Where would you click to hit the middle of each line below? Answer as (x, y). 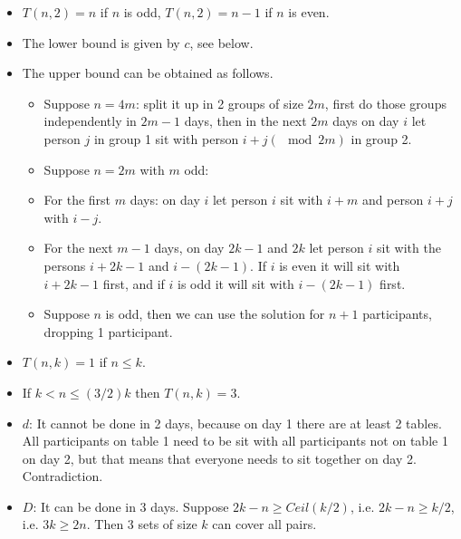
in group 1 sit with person (166, 138)
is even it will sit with (340, 265)
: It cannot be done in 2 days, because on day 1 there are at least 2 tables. (235, 423)
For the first (77, 200)
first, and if (134, 283)
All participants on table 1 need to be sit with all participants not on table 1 (235, 441)
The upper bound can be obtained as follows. (148, 73)
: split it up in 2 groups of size (219, 103)
